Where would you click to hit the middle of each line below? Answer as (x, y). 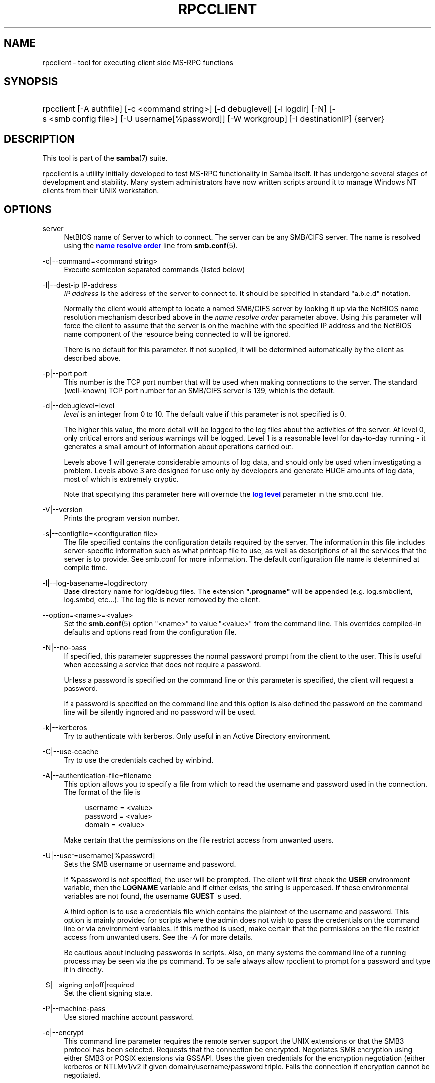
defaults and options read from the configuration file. (150, 632)
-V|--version (63, 510)
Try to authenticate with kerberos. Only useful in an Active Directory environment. (197, 736)
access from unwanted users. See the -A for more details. (158, 937)
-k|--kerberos (65, 728)
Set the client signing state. (108, 993)
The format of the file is (102, 792)
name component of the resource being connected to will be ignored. (177, 334)
